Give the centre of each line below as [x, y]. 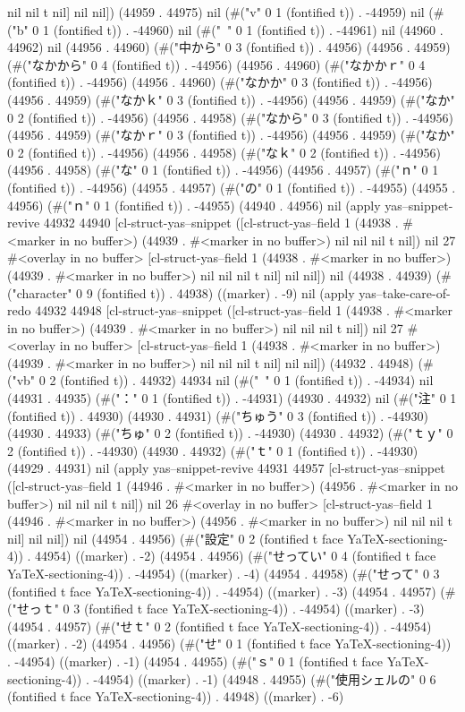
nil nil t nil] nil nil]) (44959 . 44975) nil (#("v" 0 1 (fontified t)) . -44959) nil [216, 12]
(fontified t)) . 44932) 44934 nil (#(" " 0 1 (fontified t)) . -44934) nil [247, 380]
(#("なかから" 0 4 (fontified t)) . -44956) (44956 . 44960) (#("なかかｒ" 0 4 [216, 64]
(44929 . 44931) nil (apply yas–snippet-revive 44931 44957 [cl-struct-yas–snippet [226, 468]
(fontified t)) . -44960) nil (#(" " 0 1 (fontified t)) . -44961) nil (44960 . [248, 29]
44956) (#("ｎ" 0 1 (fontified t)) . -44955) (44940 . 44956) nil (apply [194, 205]
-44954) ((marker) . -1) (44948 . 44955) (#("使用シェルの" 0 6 [265, 678]
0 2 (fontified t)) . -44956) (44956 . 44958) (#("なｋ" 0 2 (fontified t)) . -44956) [224, 152]
